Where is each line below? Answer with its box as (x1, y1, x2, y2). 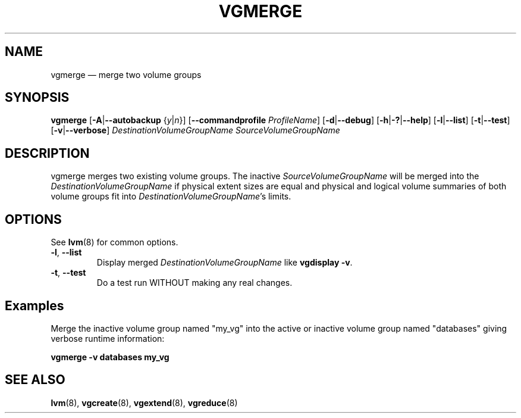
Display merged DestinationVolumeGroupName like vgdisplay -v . (96, 257, 353, 268)
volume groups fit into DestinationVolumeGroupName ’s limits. (51, 191, 291, 202)
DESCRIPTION (5, 145, 90, 161)
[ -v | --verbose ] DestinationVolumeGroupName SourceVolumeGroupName (51, 125, 340, 136)
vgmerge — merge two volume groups (51, 69, 202, 80)
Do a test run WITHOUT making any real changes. (96, 277, 293, 288)
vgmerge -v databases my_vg (51, 351, 170, 362)
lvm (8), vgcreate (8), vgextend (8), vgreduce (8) (51, 397, 238, 408)
